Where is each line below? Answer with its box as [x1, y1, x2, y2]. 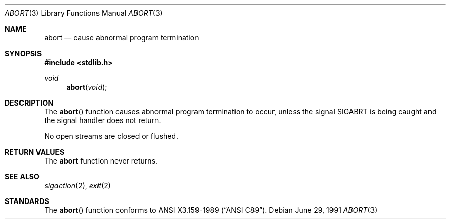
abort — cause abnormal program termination [44, 33, 199, 42]
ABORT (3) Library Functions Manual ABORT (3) [5, 9, 163, 17]
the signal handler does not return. [44, 116, 161, 125]
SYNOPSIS [5, 49, 42, 58]
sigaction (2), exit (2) [44, 181, 111, 190]
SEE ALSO [5, 172, 40, 181]
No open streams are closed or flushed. [44, 132, 179, 140]
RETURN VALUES [5, 148, 65, 156]
